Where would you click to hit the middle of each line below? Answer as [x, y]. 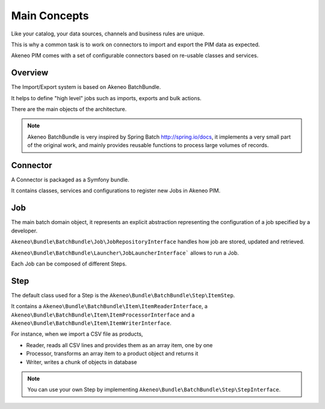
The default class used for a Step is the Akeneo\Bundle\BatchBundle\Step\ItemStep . [123, 295]
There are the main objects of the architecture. [69, 109]
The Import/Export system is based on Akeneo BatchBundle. [86, 87]
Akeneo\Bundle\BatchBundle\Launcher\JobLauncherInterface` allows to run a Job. [125, 253]
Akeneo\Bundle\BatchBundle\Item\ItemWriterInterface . [91, 323]
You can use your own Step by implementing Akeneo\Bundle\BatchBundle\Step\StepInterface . [154, 390]
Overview [30, 73]
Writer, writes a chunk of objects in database [82, 362]
